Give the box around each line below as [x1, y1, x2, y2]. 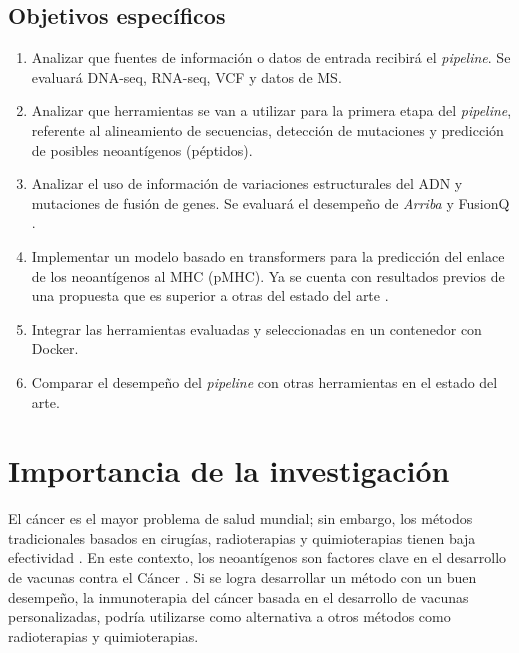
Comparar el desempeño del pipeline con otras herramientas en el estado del [31, 371, 498, 392]
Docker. [31, 338, 79, 359]
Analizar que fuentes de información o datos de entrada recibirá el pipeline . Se [31, 47, 511, 68]
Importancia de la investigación [8, 450, 450, 491]
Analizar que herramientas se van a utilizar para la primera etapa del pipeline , [31, 100, 512, 121]
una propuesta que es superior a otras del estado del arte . [31, 285, 389, 306]
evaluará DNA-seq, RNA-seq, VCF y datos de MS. [31, 66, 342, 87]
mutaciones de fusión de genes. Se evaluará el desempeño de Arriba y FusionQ [31, 192, 510, 213]
